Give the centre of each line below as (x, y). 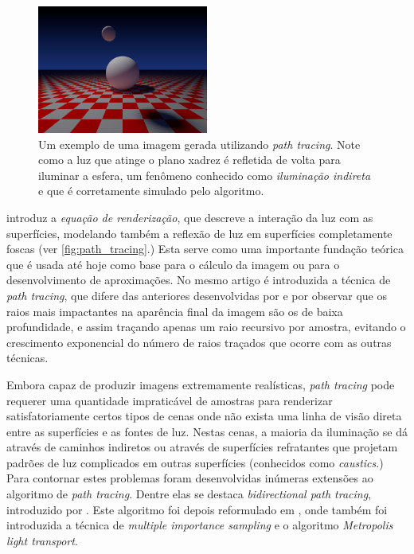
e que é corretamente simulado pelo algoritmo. (151, 191)
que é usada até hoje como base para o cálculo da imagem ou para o (173, 264)
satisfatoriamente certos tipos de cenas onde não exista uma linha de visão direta (204, 416)
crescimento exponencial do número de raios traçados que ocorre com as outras (199, 342)
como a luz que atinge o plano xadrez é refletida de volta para (189, 160)
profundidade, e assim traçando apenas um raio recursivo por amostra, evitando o (206, 327)
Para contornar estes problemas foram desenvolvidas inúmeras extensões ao (190, 478)
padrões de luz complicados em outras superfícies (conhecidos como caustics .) (195, 462)
